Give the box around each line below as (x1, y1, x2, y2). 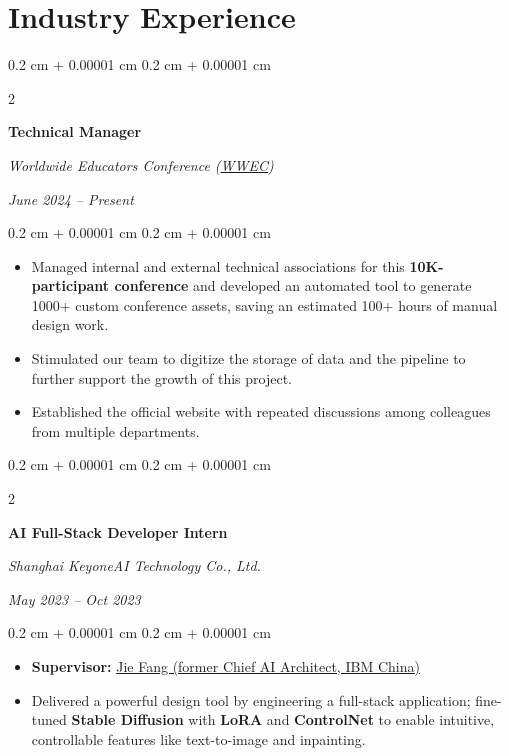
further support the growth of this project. (31, 367, 292, 388)
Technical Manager (8, 121, 142, 142)
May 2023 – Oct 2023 (8, 588, 141, 609)
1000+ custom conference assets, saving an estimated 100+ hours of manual (31, 294, 498, 315)
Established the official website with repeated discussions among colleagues (31, 401, 491, 422)
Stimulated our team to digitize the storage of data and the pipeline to (31, 348, 466, 369)
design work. (31, 314, 109, 335)
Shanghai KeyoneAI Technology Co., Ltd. (8, 555, 261, 576)
